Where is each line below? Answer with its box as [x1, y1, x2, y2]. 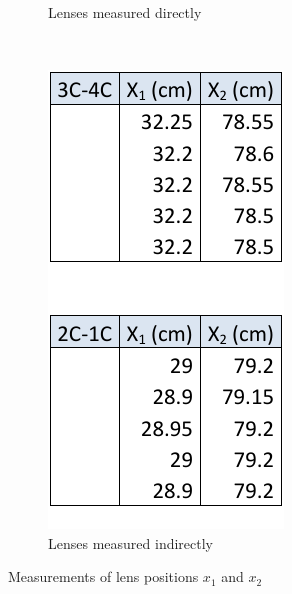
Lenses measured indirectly [48, 532, 213, 553]
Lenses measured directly [48, 2, 202, 22]
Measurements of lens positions [8, 566, 199, 587]
